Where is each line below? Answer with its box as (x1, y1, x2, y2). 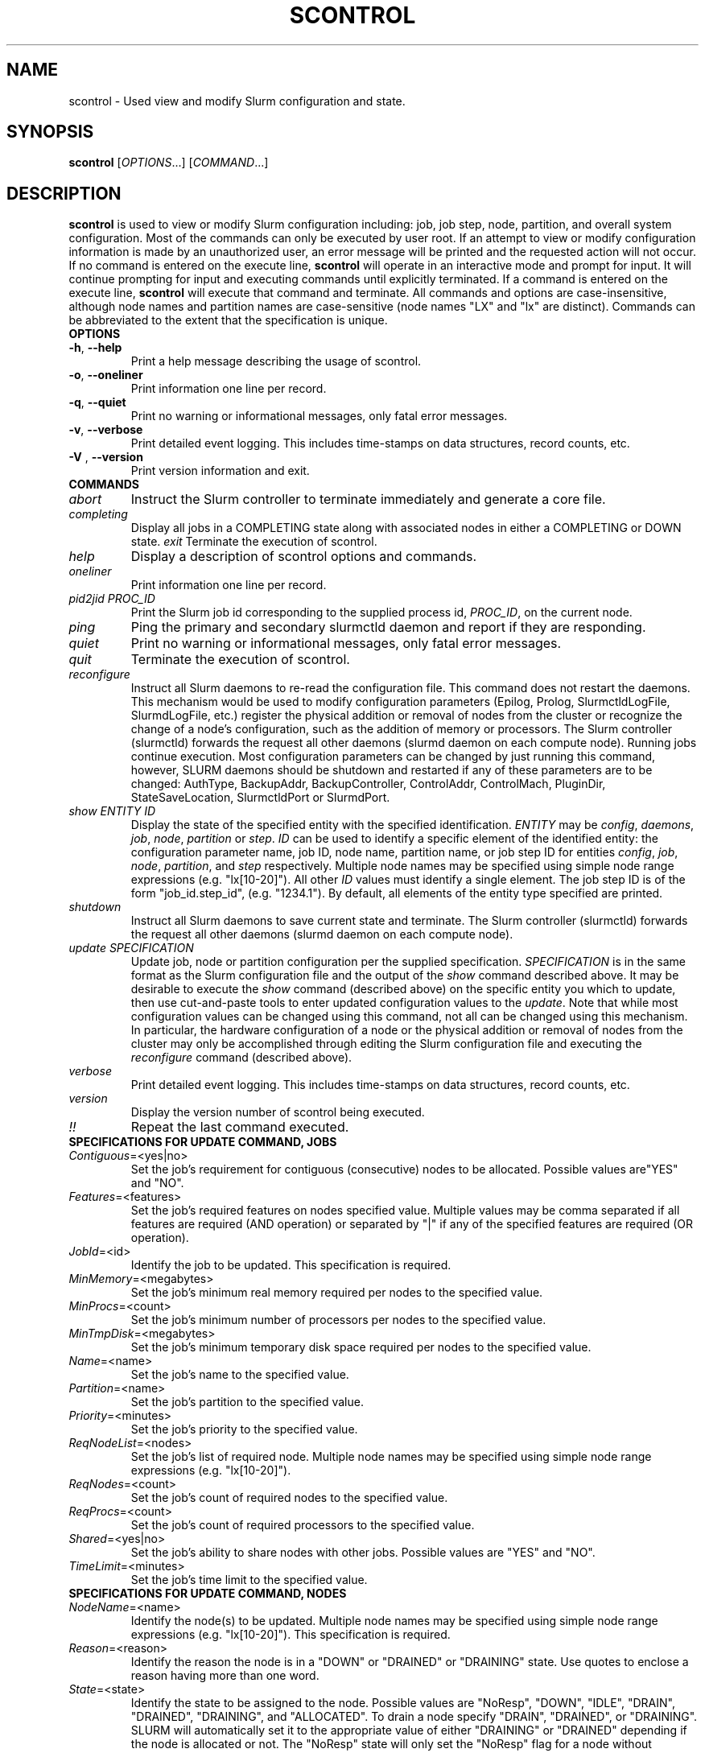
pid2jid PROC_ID (68, 592, 155, 606)
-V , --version (68, 450, 143, 464)
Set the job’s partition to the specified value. (130, 1395, 364, 1409)
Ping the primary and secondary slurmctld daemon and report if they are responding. (130, 619, 646, 636)
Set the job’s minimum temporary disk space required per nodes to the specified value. (130, 1340, 592, 1355)
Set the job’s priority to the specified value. (130, 1422, 358, 1437)
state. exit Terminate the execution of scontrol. (130, 534, 377, 549)
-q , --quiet (68, 395, 126, 410)
